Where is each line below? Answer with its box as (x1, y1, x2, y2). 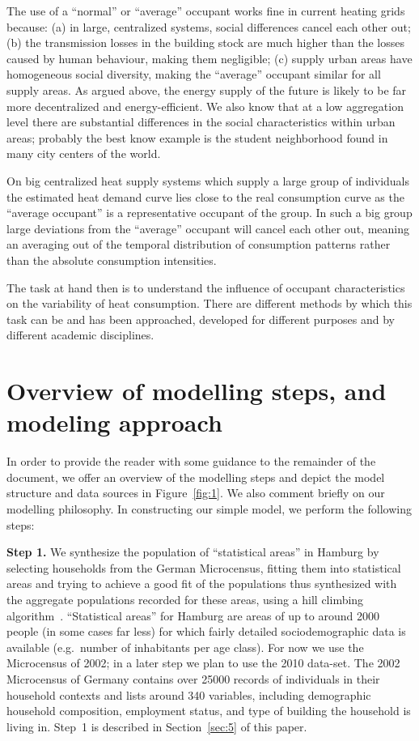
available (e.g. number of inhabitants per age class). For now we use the (6, 638, 364, 655)
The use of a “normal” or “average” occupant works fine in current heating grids (6, 2, 405, 19)
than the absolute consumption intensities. (6, 251, 217, 268)
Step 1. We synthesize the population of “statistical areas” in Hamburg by (6, 543, 379, 560)
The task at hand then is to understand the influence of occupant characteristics (6, 279, 405, 296)
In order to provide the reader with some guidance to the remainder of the (6, 453, 376, 470)
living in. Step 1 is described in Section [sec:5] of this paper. (6, 718, 307, 735)
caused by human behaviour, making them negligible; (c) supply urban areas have (6, 49, 413, 66)
